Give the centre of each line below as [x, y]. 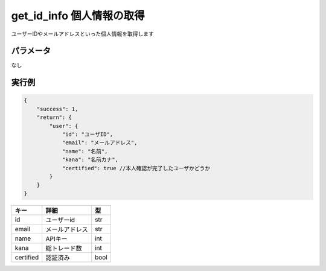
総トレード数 [64, 248]
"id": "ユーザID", [88, 135]
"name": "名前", [85, 151]
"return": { [54, 117]
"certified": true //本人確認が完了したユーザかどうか [136, 168]
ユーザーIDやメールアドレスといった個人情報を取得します [82, 34]
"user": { [64, 126]
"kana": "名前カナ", [90, 160]
